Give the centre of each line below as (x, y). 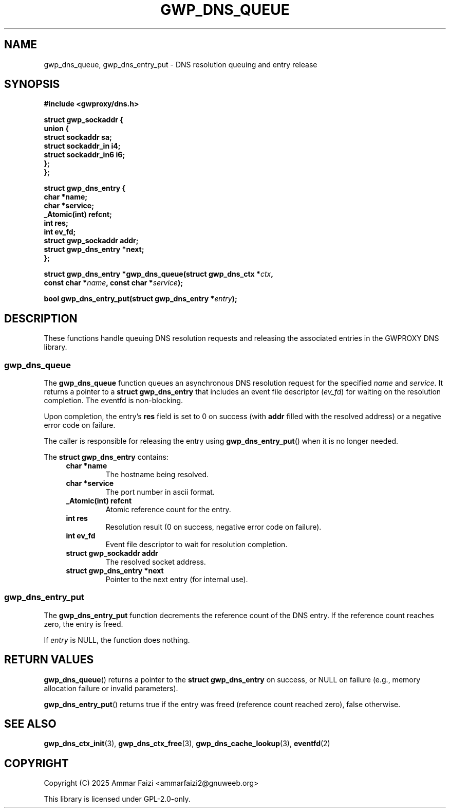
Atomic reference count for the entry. (168, 510)
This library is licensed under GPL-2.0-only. (117, 799)
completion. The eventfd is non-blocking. (114, 401)
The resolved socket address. (156, 562)
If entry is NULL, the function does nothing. (117, 640)
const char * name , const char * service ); (114, 283)
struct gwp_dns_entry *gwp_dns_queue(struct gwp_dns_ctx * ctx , (158, 274)
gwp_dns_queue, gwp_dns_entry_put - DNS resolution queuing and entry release (181, 64)
